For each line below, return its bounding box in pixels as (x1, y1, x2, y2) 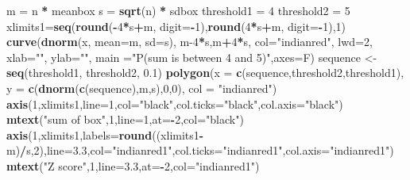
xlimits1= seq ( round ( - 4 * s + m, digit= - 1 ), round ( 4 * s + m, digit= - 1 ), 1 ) (6, 17, 346, 34)
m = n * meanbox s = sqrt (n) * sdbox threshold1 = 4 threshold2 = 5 (6, 2, 350, 18)
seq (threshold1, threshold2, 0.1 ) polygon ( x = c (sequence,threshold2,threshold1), (6, 64, 404, 81)
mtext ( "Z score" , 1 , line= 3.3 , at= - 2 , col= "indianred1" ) (6, 157, 260, 174)
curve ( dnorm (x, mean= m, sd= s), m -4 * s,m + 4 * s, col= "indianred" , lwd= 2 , (6, 33, 373, 50)
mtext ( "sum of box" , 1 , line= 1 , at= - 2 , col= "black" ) (6, 111, 244, 128)
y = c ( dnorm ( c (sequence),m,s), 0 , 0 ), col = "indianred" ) (6, 79, 277, 96)
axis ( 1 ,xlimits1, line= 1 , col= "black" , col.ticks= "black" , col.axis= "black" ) (6, 95, 343, 112)
